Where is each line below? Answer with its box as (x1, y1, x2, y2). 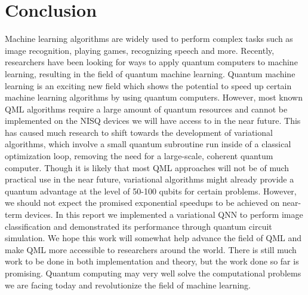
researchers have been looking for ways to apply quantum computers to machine (5, 56, 298, 68)
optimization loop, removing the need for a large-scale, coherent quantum (5, 150, 273, 162)
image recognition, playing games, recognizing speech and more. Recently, (5, 44, 275, 56)
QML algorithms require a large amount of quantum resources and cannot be (5, 102, 288, 115)
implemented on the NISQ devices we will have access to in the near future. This (5, 114, 301, 127)
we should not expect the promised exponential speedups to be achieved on (5, 196, 280, 209)
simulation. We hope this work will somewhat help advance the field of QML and (5, 232, 302, 244)
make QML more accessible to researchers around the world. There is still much (5, 243, 297, 256)
